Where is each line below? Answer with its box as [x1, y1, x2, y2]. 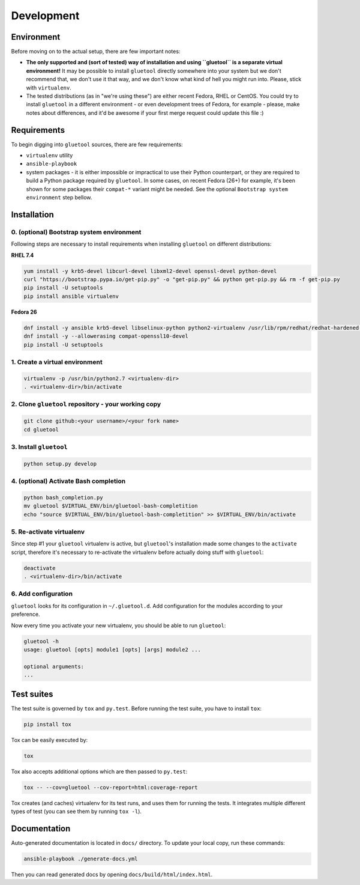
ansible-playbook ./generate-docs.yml [23, 855, 138, 862]
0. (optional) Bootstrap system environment [11, 228, 142, 236]
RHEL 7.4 [11, 251, 34, 258]
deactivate [23, 565, 56, 571]
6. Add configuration [11, 589, 73, 598]
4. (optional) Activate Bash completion [11, 477, 126, 485]
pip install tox [23, 721, 72, 728]
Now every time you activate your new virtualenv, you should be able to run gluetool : [11, 622, 226, 629]
